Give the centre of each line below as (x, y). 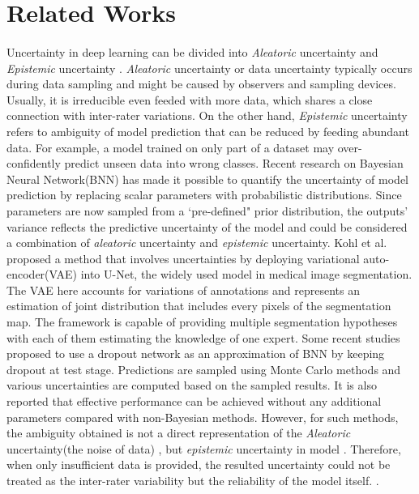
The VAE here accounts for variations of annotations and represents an (183, 290)
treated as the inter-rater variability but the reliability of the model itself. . (193, 480)
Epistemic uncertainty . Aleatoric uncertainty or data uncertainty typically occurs (209, 68)
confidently (34, 163)
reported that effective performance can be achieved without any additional (194, 401)
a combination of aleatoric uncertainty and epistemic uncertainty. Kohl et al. (197, 243)
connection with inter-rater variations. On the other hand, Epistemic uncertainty (207, 115)
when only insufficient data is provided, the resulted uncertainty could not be (199, 464)
